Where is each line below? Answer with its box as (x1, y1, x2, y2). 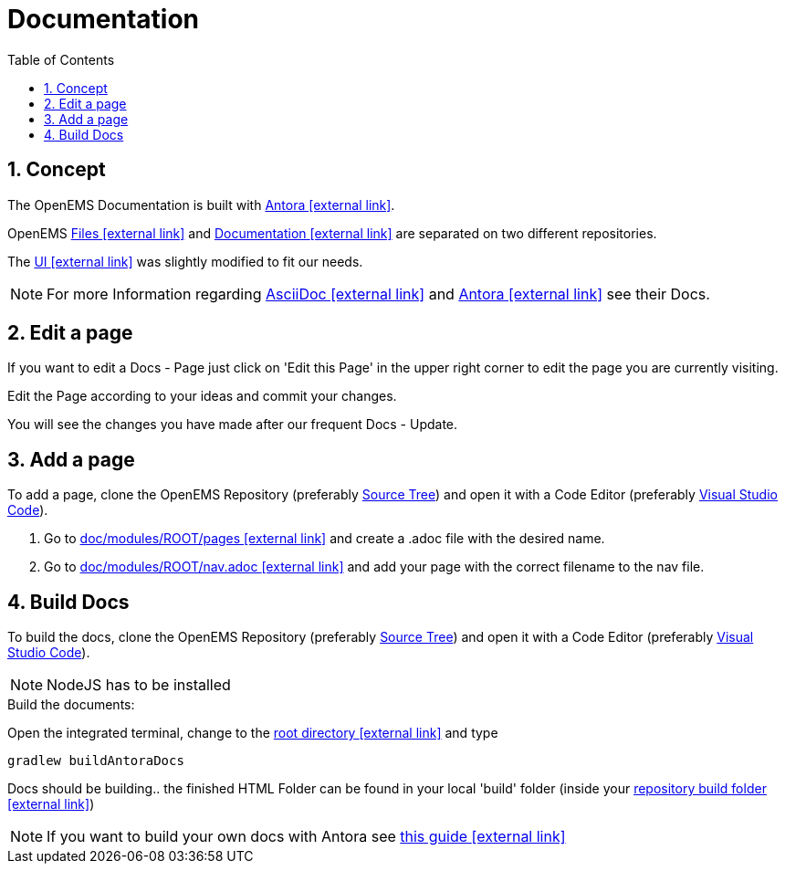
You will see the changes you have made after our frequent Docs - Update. (7, 416, 458, 433)
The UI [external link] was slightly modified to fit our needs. (7, 253, 363, 269)
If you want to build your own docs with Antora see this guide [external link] (47, 827, 566, 846)
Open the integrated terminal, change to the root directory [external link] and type (7, 725, 498, 741)
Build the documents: (7, 697, 135, 713)
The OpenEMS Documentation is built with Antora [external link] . (7, 196, 395, 213)
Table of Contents (7, 51, 115, 68)
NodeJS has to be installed (47, 676, 231, 695)
